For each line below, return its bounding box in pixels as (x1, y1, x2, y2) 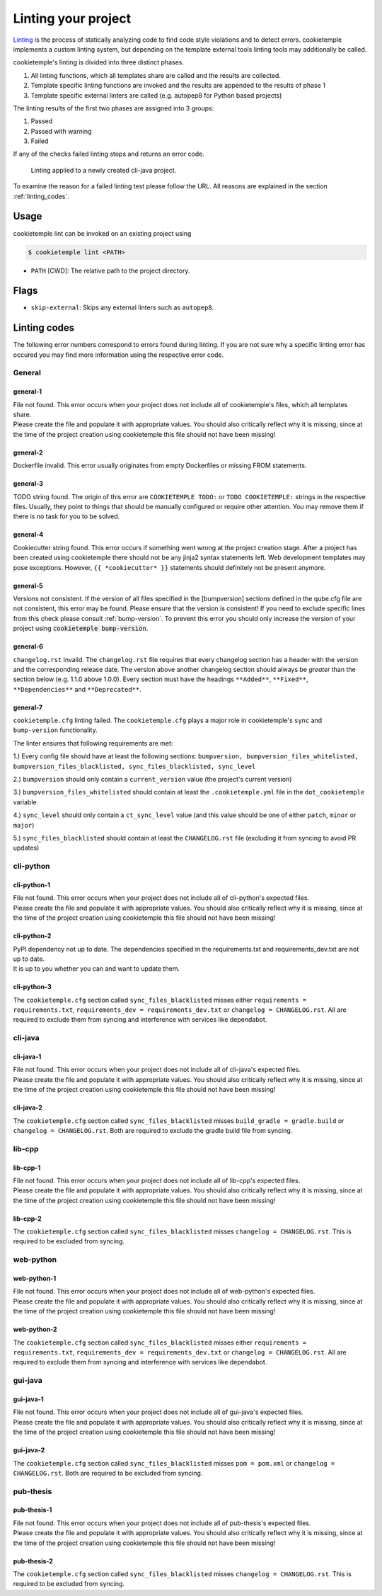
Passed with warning (30, 127, 92, 135)
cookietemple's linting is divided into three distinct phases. (13, 58, 184, 67)
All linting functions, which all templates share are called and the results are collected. (30, 71, 281, 79)
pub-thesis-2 (13, 1556, 53, 1565)
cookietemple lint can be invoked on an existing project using (13, 229, 192, 237)
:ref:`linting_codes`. (13, 192, 70, 200)
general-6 (13, 642, 44, 651)
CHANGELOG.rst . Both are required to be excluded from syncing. (13, 1469, 203, 1477)
